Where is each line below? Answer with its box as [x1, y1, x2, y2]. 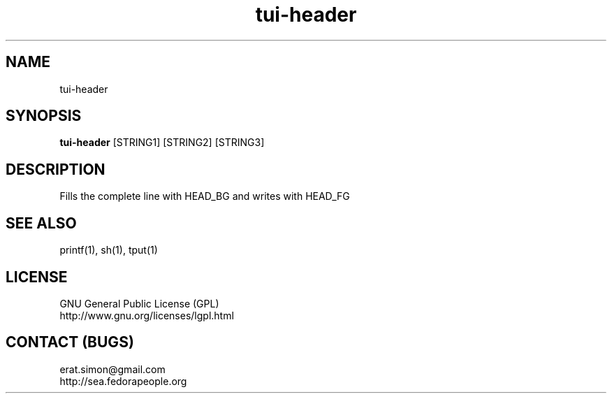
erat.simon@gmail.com [59, 363, 166, 375]
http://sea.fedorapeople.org [59, 375, 187, 387]
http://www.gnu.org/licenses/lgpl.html [59, 309, 234, 321]
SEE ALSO [6, 214, 77, 232]
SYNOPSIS [6, 107, 82, 125]
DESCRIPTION [6, 160, 105, 178]
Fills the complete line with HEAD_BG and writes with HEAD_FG [59, 190, 350, 203]
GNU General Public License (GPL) [59, 297, 219, 310]
